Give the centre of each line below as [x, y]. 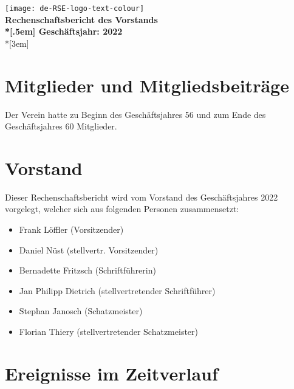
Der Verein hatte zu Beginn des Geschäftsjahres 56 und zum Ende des [135, 114]
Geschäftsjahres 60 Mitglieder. [61, 126]
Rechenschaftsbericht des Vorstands [81, 19]
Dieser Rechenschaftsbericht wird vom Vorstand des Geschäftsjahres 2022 [142, 197]
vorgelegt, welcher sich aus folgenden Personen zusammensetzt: [122, 209]
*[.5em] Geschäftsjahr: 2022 [64, 31]
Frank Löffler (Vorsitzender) [71, 229]
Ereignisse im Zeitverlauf [111, 373]
